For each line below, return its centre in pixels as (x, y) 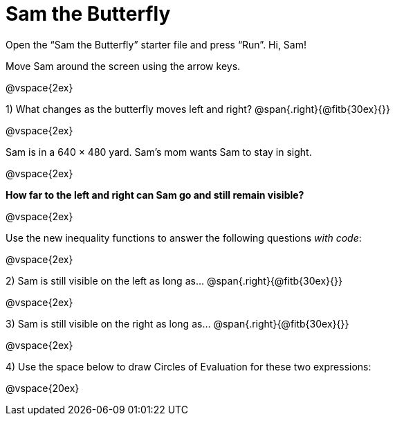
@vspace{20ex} (43, 388)
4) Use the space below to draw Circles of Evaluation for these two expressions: (189, 366)
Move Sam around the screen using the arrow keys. (123, 66)
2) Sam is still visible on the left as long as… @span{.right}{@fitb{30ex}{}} (174, 280)
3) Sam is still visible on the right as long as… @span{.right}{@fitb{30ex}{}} (177, 323)
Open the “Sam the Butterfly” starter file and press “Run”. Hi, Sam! (156, 44)
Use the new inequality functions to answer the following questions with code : (184, 238)
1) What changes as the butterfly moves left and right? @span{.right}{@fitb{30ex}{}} (198, 109)
